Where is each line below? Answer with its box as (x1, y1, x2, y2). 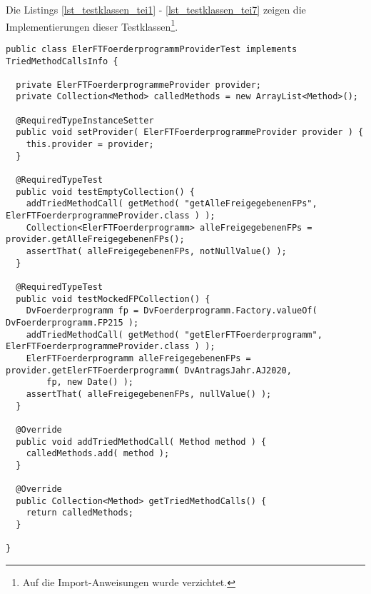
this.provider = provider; (26, 139, 154, 150)
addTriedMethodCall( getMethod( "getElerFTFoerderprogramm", (26, 329, 322, 340)
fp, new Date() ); (46, 377, 133, 388)
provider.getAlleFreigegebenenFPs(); (6, 234, 185, 245)
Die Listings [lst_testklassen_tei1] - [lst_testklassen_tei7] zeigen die (6, 2, 306, 16)
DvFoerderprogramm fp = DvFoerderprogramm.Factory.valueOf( (26, 306, 317, 316)
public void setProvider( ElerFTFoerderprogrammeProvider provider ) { (16, 127, 364, 138)
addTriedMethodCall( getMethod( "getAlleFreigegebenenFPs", (26, 198, 317, 209)
